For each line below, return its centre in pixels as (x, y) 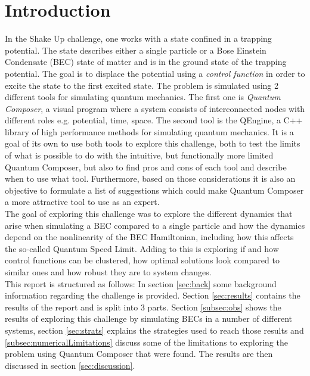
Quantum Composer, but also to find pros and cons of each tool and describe (146, 167)
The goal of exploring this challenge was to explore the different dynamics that (149, 214)
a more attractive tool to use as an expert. (82, 202)
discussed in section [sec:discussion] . (70, 365)
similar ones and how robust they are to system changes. (108, 272)
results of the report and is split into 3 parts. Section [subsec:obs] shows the (143, 307)
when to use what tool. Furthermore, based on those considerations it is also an (150, 178)
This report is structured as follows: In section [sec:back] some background (141, 283)
